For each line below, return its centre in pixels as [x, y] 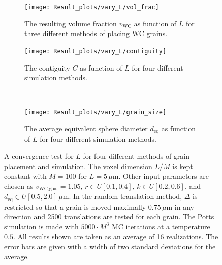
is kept [183, 166]
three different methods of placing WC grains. [96, 33]
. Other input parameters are [164, 176]
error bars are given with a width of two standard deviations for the [110, 246]
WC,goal [49, 189]
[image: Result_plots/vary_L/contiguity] [96, 51]
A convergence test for [39, 156]
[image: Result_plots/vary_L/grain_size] [96, 112]
